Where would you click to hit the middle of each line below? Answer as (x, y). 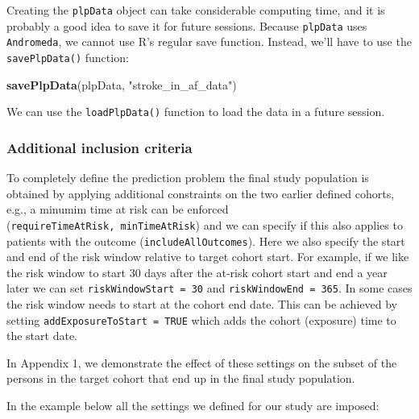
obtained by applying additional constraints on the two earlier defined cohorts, (201, 193)
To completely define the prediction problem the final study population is (188, 178)
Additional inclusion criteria (100, 147)
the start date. (42, 336)
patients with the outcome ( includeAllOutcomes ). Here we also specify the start (206, 241)
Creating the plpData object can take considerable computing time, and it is (196, 10)
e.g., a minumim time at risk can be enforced (118, 209)
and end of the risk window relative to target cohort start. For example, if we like (208, 257)
